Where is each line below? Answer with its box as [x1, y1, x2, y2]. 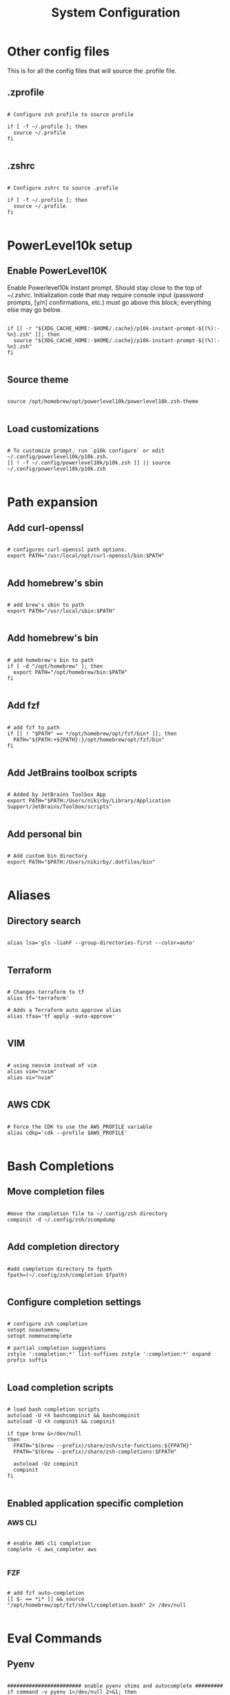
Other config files [7, 44, 110, 59]
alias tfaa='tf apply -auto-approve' [7, 1013, 116, 1020]
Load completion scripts [7, 1381, 114, 1394]
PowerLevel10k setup [7, 237, 133, 253]
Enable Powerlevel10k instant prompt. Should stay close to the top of [7, 283, 202, 292]
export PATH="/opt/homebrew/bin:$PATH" [13, 668, 128, 675]
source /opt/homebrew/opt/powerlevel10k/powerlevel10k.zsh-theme [7, 398, 198, 405]
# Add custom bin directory [7, 852, 88, 860]
